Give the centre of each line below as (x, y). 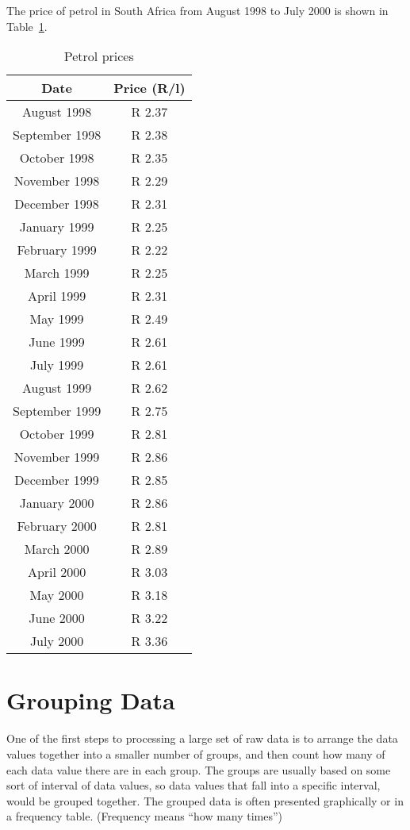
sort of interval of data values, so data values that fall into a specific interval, (194, 785)
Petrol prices (99, 56)
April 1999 (57, 296)
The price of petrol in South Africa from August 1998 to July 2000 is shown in (197, 10)
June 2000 (57, 618)
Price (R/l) (149, 88)
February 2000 (57, 526)
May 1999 (57, 319)
